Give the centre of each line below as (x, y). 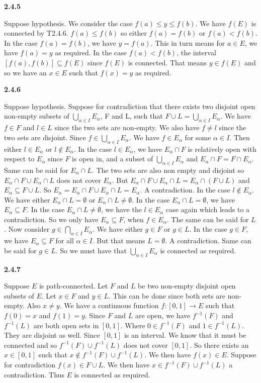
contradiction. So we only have (51, 219)
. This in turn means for (188, 42)
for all (65, 241)
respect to (19, 159)
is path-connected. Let (73, 286)
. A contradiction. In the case (185, 190)
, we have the (121, 209)
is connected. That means (167, 62)
